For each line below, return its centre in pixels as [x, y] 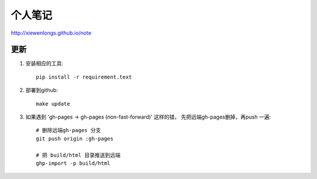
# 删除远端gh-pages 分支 [68, 130]
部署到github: [42, 90]
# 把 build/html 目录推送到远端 [78, 155]
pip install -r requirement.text [84, 77]
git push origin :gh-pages [75, 139]
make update [53, 104]
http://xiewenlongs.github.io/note [51, 33]
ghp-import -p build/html [73, 163]
